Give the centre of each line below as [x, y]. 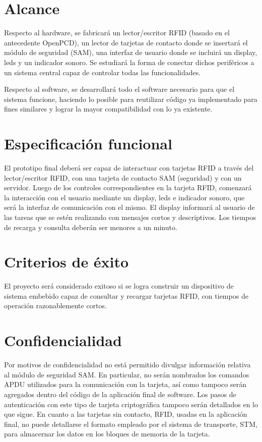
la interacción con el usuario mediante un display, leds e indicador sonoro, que [124, 197]
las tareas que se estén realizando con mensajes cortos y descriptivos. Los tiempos [130, 217]
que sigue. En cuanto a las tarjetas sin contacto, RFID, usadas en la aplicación [126, 414]
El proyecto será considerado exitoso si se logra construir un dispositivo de [119, 286]
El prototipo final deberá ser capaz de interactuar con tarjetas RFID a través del [129, 168]
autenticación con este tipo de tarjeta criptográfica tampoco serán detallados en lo [131, 404]
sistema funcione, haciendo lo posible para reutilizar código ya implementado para [131, 99]
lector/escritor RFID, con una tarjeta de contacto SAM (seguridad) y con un [123, 177]
